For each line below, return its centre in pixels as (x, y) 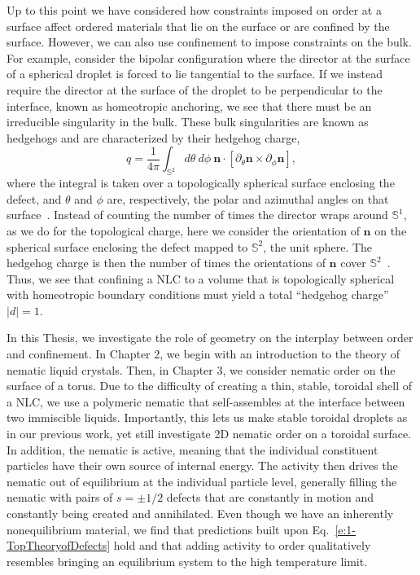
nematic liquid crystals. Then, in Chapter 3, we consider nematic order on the (201, 369)
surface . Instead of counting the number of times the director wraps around (197, 215)
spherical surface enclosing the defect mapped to (127, 246)
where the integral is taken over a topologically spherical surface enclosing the (201, 183)
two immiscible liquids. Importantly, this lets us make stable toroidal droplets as (207, 417)
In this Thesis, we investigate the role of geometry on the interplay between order (210, 338)
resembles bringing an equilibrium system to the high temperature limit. (187, 561)
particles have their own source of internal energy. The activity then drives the (202, 465)
